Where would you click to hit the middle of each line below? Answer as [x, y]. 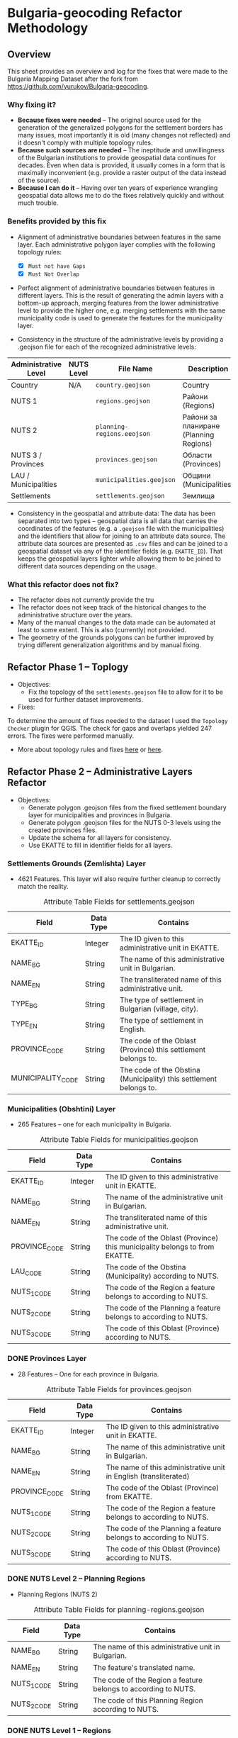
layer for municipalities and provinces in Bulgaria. [100, 815]
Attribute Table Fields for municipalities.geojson [119, 1140]
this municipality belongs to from [160, 1247]
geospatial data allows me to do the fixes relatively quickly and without [121, 196]
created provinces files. [63, 830]
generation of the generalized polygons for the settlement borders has [120, 128]
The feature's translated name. [144, 1668]
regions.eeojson [123, 433]
